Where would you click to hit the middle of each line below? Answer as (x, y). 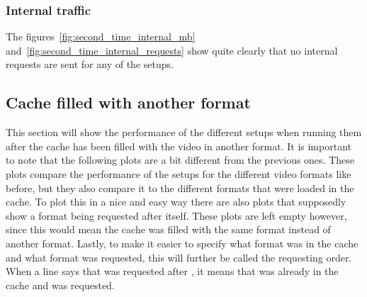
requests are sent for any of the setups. (90, 64)
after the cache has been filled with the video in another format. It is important (179, 146)
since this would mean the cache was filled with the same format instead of (168, 229)
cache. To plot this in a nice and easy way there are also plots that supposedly (176, 202)
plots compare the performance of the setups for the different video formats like (179, 173)
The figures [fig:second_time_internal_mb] (101, 37)
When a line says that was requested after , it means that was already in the (172, 271)
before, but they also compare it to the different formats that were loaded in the (180, 187)
